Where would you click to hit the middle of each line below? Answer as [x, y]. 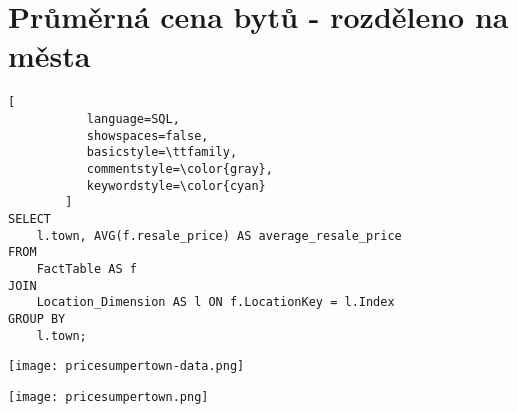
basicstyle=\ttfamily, [162, 152]
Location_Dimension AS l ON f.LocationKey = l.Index [215, 302]
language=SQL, [133, 118]
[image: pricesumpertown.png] [108, 396]
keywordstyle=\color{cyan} [176, 185]
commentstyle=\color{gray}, [179, 168]
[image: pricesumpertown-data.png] [126, 366]
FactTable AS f [86, 268]
